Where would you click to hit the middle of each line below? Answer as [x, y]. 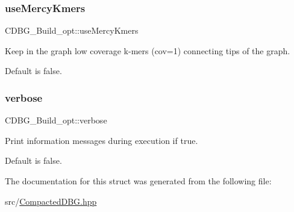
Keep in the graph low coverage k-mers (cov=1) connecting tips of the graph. [148, 50]
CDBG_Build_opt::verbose [56, 120]
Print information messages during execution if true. [102, 140]
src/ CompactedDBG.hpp [51, 201]
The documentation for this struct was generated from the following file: [138, 181]
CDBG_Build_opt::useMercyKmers [72, 30]
